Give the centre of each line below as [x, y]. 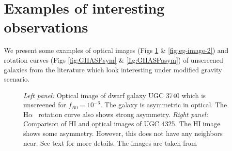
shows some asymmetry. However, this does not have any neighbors [123, 133]
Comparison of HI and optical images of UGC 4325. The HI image [122, 124]
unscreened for [45, 105]
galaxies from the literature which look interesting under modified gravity [113, 69]
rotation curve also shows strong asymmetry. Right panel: [123, 114]
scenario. [17, 79]
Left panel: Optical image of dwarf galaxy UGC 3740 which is [115, 95]
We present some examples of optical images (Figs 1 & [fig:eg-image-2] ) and [116, 50]
